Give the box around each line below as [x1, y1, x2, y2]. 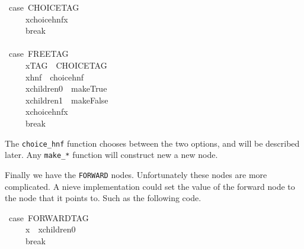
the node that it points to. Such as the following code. [5, 192, 201, 204]
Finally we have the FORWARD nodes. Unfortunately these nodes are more [5, 168, 267, 180]
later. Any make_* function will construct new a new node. [5, 148, 218, 161]
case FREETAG [8, 47, 69, 60]
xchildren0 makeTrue [25, 82, 107, 95]
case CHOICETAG [8, 1, 79, 13]
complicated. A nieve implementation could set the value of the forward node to [5, 180, 295, 192]
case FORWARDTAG [8, 211, 89, 224]
